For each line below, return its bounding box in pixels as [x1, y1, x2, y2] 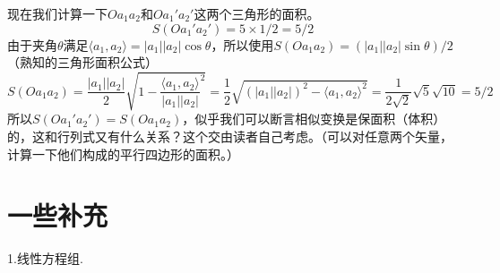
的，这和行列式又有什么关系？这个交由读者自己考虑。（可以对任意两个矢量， [7, 126, 453, 145]
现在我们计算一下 [7, 4, 108, 22]
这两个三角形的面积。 [194, 4, 320, 22]
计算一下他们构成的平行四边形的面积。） [7, 144, 239, 163]
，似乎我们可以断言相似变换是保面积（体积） [182, 109, 446, 128]
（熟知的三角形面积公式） [7, 53, 158, 72]
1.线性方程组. [7, 249, 83, 268]
